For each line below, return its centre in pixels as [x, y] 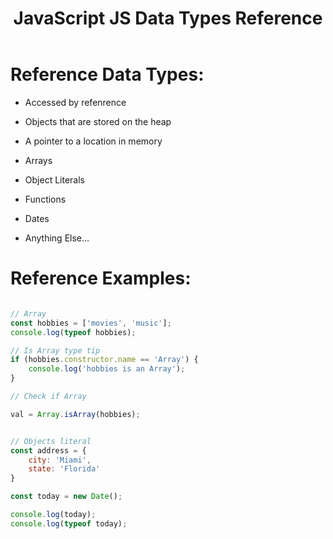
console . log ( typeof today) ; [69, 523]
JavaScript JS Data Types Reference [168, 18]
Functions [45, 199]
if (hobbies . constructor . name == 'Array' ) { [104, 360]
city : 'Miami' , [60, 460]
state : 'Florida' [64, 469]
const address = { [48, 450]
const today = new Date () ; [66, 497]
